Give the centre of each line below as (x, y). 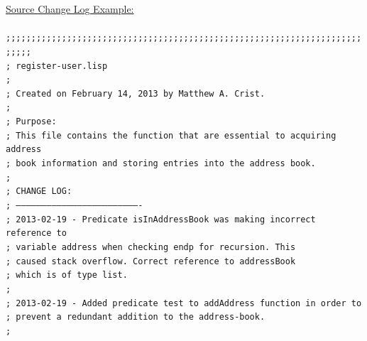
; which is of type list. (67, 275)
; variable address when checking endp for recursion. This (151, 248)
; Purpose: (31, 122)
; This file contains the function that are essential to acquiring (171, 135)
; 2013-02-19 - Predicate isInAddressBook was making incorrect (161, 219)
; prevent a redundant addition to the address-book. (136, 317)
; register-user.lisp (57, 66)
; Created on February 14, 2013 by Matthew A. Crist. (136, 93)
